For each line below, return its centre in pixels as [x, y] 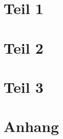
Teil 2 [24, 47]
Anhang [31, 126]
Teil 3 [24, 87]
